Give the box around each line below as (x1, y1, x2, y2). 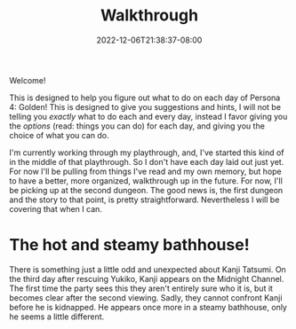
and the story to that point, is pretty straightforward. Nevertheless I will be (9, 194, 280, 205)
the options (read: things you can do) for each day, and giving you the (9, 121, 265, 131)
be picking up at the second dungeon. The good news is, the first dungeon (9, 184, 284, 195)
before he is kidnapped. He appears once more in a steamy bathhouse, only (9, 302, 287, 312)
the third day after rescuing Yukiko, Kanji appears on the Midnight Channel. (9, 273, 284, 284)
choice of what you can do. (9, 129, 109, 140)
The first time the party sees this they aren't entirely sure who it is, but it (9, 283, 274, 294)
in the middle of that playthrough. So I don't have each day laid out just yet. (9, 156, 284, 167)
